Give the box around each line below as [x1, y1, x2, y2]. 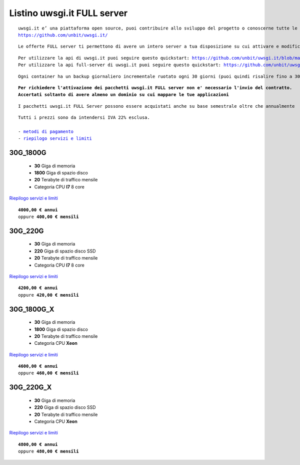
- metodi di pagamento [18, 128, 74, 134]
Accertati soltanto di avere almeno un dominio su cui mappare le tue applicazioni [18, 92, 229, 98]
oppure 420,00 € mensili [18, 292, 79, 298]
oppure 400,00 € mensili [18, 213, 79, 219]
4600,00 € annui [18, 363, 58, 369]
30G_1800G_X [9, 305, 54, 313]
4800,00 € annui [18, 441, 58, 447]
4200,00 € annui [18, 285, 58, 291]
